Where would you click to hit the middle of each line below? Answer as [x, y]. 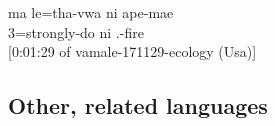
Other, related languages [138, 105]
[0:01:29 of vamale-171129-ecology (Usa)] [132, 51]
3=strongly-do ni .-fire [76, 31]
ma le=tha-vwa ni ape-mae [91, 12]
